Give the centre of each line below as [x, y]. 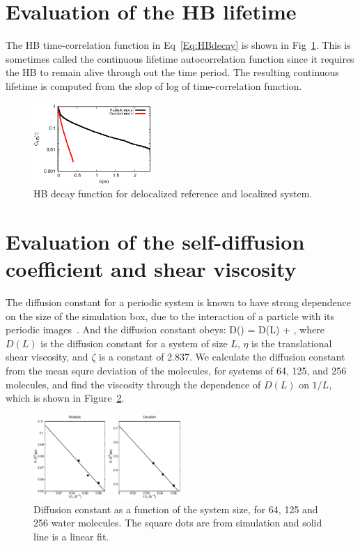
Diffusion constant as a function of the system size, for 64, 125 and [176, 509]
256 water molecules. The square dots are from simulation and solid [178, 523]
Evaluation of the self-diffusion [155, 241]
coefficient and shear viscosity [151, 269]
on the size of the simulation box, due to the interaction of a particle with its [170, 316]
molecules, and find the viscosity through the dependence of [133, 384]
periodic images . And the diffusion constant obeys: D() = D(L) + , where [165, 329]
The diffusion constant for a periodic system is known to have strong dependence [179, 302]
